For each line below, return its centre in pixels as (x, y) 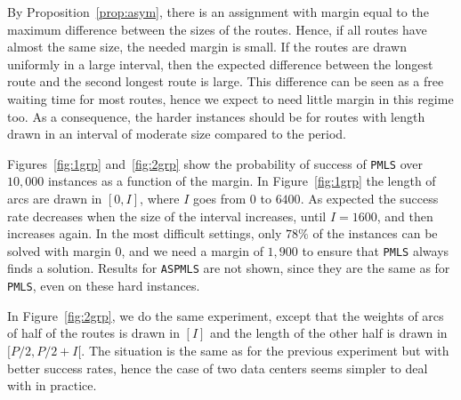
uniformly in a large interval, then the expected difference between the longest (220, 64)
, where (160, 198)
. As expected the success (369, 198)
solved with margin (59, 250)
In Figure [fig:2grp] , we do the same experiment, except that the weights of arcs (226, 315)
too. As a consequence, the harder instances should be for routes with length (216, 116)
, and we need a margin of (192, 250)
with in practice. (52, 385)
